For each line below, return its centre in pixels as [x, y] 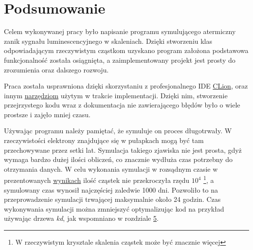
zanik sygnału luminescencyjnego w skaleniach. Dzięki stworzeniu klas [108, 41]
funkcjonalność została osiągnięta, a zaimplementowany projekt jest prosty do [120, 60]
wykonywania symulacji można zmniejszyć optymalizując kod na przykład [114, 208]
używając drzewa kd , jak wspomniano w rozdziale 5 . [81, 218]
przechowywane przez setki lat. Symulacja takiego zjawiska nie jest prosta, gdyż [123, 150]
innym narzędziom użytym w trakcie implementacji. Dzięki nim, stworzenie [116, 95]
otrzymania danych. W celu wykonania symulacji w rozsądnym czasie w [111, 169]
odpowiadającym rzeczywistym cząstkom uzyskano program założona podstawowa [126, 50]
